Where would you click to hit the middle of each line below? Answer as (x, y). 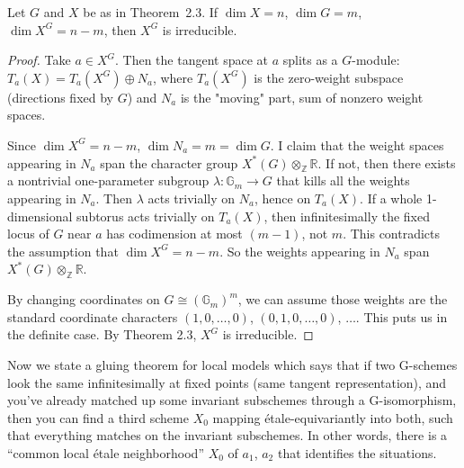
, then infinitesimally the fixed (347, 216)
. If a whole (391, 198)
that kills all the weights (343, 180)
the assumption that (63, 251)
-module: (376, 60)
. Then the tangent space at (191, 60)
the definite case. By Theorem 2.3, (102, 334)
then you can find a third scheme (98, 417)
